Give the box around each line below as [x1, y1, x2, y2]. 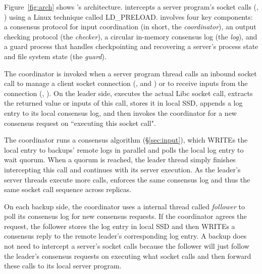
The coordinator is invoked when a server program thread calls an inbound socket [4, 68, 257, 78]
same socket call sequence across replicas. [4, 184, 132, 195]
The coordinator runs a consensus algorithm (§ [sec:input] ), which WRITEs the [4, 134, 248, 145]
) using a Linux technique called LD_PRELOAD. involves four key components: [4, 11, 253, 22]
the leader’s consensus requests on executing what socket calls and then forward [4, 250, 251, 261]
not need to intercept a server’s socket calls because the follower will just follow [4, 241, 249, 251]
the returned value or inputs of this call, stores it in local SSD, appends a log [4, 98, 243, 108]
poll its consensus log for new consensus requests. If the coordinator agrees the [4, 211, 247, 221]
